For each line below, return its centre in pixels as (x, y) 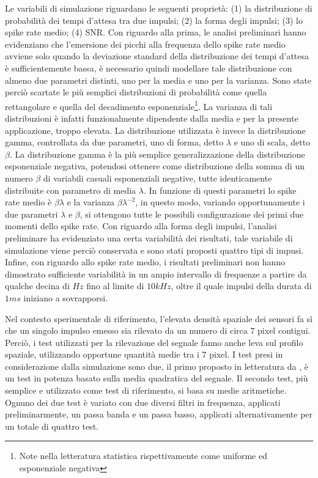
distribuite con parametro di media (71, 190)
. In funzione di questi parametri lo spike (220, 190)
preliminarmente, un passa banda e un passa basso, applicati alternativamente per (159, 414)
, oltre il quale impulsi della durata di (241, 286)
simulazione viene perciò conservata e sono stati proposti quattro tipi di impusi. (154, 250)
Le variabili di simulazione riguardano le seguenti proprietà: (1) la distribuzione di (159, 8)
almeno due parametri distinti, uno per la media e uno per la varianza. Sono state (158, 80)
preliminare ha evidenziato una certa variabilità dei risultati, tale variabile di (149, 237)
